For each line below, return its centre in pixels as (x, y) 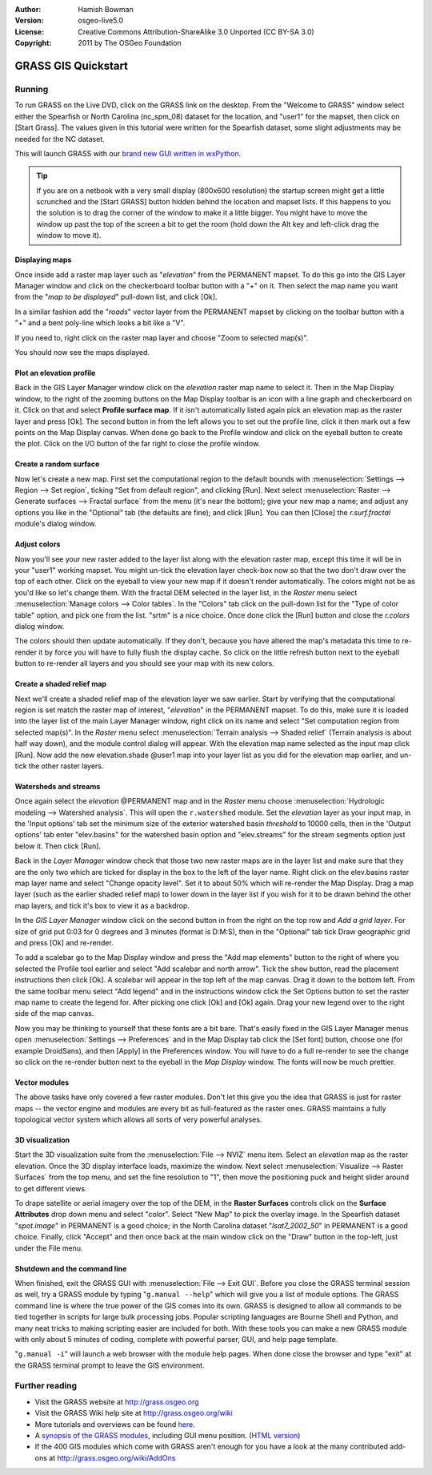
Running (32, 89)
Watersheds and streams (58, 786)
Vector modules (42, 1082)
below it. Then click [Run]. (58, 846)
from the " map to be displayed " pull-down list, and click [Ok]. (116, 297)
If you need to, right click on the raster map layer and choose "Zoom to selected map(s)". (162, 337)
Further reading (46, 1386)
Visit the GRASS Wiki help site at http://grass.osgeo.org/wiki (134, 1413)
